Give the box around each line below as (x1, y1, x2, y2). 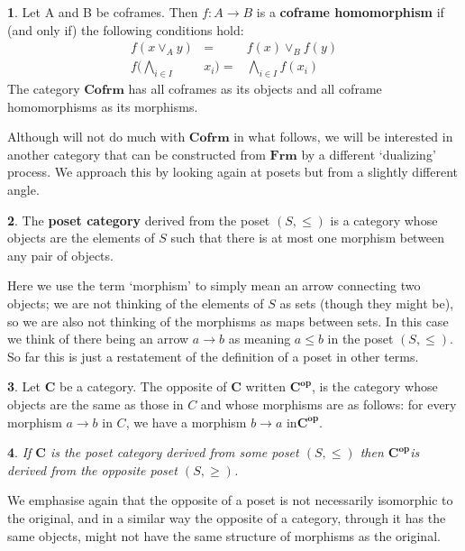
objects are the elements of (7, 228, 155, 247)
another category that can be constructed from (7, 144, 266, 163)
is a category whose (330, 210, 438, 229)
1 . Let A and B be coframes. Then (7, 3, 198, 21)
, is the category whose (311, 377, 438, 396)
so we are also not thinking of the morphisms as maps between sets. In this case (7, 311, 449, 330)
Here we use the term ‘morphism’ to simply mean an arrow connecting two (7, 276, 421, 295)
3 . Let (7, 377, 41, 396)
